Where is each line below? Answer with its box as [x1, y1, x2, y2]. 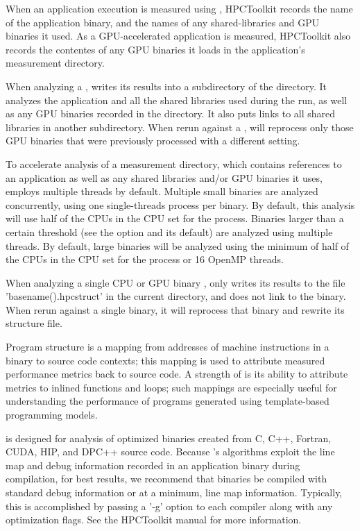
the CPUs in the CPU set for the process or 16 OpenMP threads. [6, 252, 284, 267]
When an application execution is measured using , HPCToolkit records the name [6, 1, 353, 15]
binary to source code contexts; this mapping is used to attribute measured [6, 353, 325, 367]
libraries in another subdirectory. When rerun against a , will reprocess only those [6, 119, 354, 134]
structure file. [6, 316, 62, 330]
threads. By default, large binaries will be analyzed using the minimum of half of [6, 238, 349, 253]
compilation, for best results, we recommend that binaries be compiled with [6, 471, 327, 486]
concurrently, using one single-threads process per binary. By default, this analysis [6, 197, 355, 212]
